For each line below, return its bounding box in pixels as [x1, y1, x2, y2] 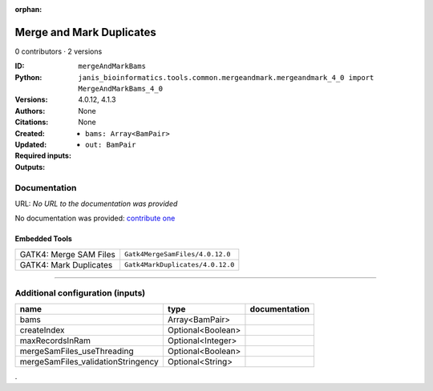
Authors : [14, 106, 46, 115]
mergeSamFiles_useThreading [19, 345, 134, 357]
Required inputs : [14, 151, 72, 160]
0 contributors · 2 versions [14, 46, 103, 56]
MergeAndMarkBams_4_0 [78, 84, 164, 94]
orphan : [14, 5, 42, 14]
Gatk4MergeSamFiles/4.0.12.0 [124, 250, 231, 259]
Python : [14, 72, 42, 82]
